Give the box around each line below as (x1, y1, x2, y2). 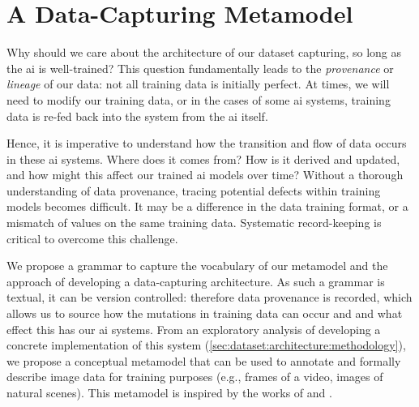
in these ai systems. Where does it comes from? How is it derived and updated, (6, 150, 400, 167)
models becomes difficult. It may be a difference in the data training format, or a (6, 198, 408, 215)
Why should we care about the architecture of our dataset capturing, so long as (6, 44, 402, 61)
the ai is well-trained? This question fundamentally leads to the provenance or (6, 59, 394, 76)
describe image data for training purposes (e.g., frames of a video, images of (6, 368, 383, 385)
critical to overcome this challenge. (6, 229, 178, 246)
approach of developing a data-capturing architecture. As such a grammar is (6, 272, 385, 289)
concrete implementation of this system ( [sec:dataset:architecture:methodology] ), (6, 336, 406, 353)
